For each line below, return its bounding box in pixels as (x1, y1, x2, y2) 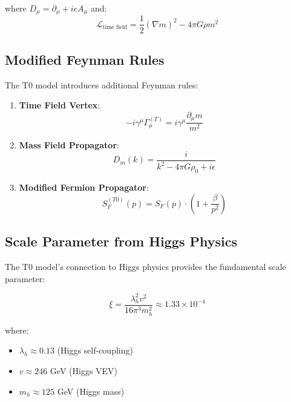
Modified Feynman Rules (5, 50, 165, 68)
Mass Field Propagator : (19, 139, 119, 151)
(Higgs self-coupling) (57, 344, 133, 357)
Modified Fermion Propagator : (19, 181, 149, 194)
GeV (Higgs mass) (57, 384, 125, 397)
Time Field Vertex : (19, 99, 100, 111)
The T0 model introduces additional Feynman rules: (5, 78, 198, 91)
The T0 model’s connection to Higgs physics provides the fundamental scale (5, 260, 286, 272)
